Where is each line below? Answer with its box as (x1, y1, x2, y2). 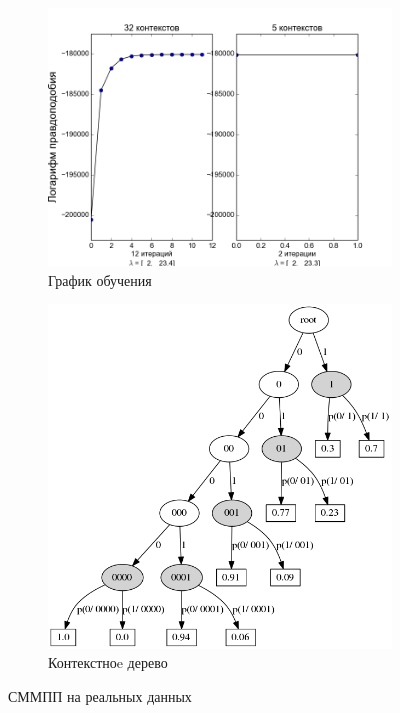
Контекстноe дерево (48, 652, 168, 673)
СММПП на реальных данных (8, 685, 192, 706)
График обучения (48, 269, 152, 290)
